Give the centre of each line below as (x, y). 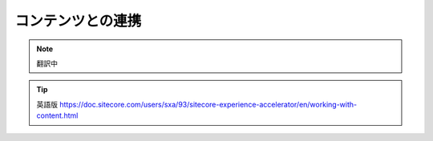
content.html (57, 115)
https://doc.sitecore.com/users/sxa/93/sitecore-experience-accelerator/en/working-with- (208, 104)
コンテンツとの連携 (78, 21)
